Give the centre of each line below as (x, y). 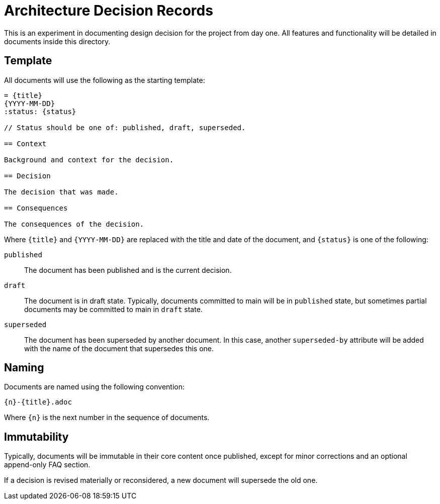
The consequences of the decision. (74, 224)
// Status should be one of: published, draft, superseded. (125, 127)
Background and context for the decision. (89, 160)
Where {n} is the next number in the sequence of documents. (107, 418)
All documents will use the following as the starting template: (105, 80)
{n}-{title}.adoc (38, 402)
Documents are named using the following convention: (95, 387)
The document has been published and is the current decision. (128, 270)
